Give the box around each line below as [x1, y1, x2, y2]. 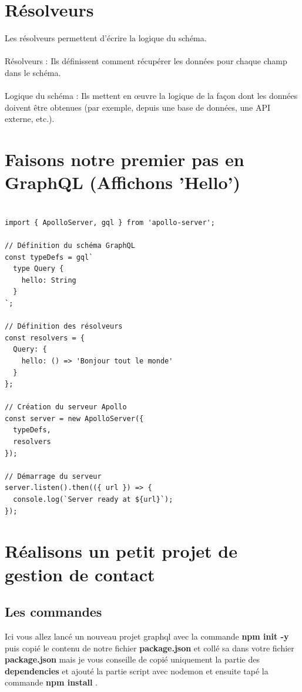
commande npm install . [5, 676, 98, 688]
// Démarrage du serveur [5, 472, 102, 481]
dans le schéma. [5, 66, 61, 78]
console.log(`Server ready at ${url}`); [13, 495, 173, 504]
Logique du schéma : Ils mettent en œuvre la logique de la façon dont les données [5, 90, 298, 102]
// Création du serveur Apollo [5, 403, 127, 412]
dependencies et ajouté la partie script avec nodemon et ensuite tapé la [5, 664, 269, 677]
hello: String [21, 276, 76, 284]
